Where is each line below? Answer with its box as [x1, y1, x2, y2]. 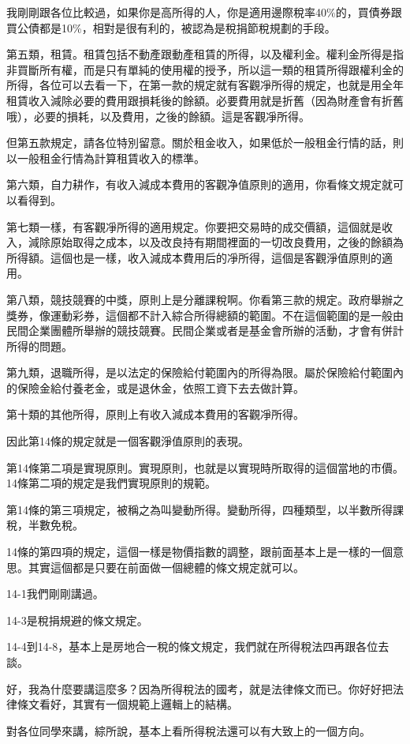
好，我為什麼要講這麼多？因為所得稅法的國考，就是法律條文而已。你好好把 [6, 680, 393, 697]
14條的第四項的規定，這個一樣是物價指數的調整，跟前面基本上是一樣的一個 [6, 543, 393, 560]
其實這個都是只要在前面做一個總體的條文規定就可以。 [28, 558, 304, 575]
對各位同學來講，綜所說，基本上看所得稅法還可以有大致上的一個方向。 [6, 722, 371, 738]
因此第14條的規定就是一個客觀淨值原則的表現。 [6, 433, 249, 449]
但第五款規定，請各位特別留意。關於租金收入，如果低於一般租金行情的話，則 [6, 134, 404, 151]
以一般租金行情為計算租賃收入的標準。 [6, 149, 205, 166]
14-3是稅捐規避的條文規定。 [6, 611, 148, 628]
